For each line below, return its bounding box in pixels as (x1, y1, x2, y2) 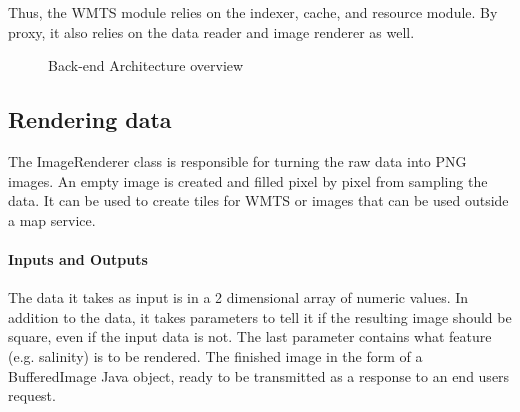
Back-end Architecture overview (48, 55, 244, 76)
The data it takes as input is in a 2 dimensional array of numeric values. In (8, 287, 469, 308)
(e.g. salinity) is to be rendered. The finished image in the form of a (8, 345, 423, 366)
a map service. (8, 209, 96, 230)
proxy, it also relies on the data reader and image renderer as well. (8, 21, 415, 42)
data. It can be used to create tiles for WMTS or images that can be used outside (8, 190, 509, 211)
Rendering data (8, 104, 172, 135)
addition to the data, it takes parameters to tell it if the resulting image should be (8, 306, 512, 327)
